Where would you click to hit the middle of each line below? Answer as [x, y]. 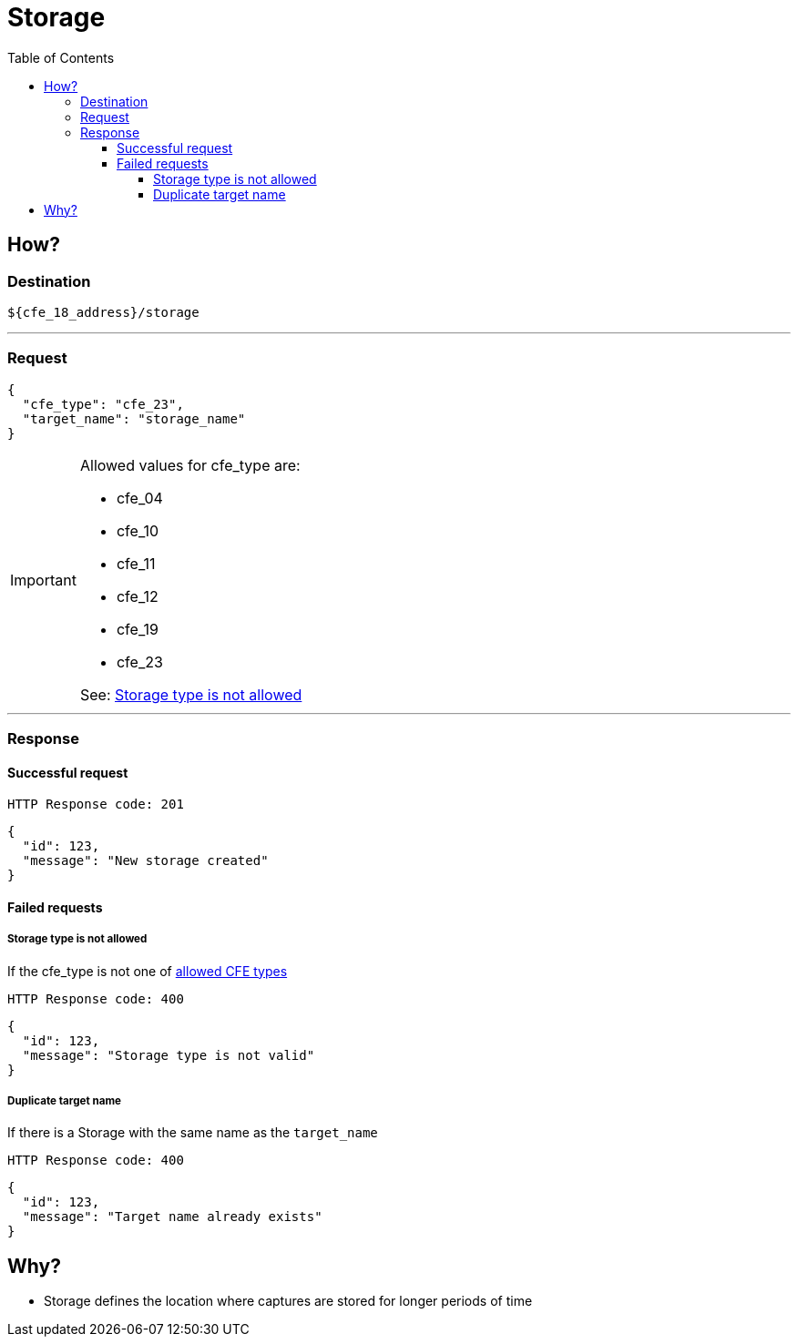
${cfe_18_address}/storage [103, 312]
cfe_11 [136, 563]
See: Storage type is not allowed [191, 694]
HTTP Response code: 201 [96, 804]
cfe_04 [139, 498]
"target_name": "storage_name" [134, 418]
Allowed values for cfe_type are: [190, 465]
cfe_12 [137, 596]
